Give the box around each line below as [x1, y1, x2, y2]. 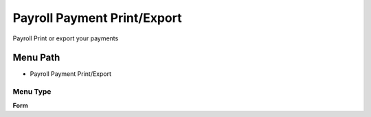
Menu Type [12, 87, 52, 96]
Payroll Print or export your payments [12, 34, 119, 42]
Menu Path [12, 52, 60, 64]
